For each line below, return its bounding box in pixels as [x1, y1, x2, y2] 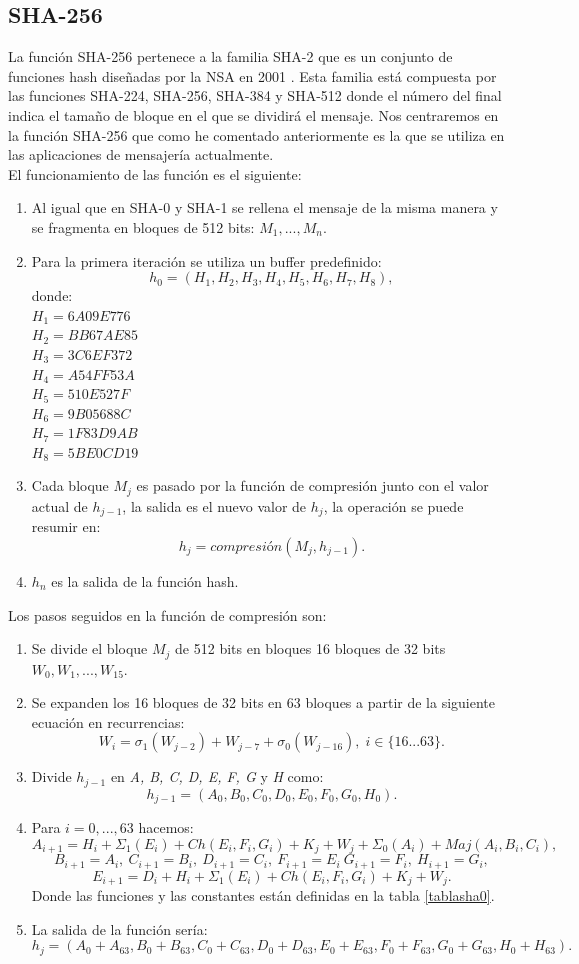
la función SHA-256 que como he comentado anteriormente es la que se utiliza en [8, 124, 505, 145]
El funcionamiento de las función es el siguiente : [8, 163, 302, 184]
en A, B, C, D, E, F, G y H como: [110, 766, 324, 787]
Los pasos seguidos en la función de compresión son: [8, 604, 327, 625]
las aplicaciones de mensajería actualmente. [8, 144, 274, 165]
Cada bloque [31, 475, 109, 496]
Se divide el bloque [31, 638, 148, 659]
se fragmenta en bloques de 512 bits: [31, 216, 255, 237]
